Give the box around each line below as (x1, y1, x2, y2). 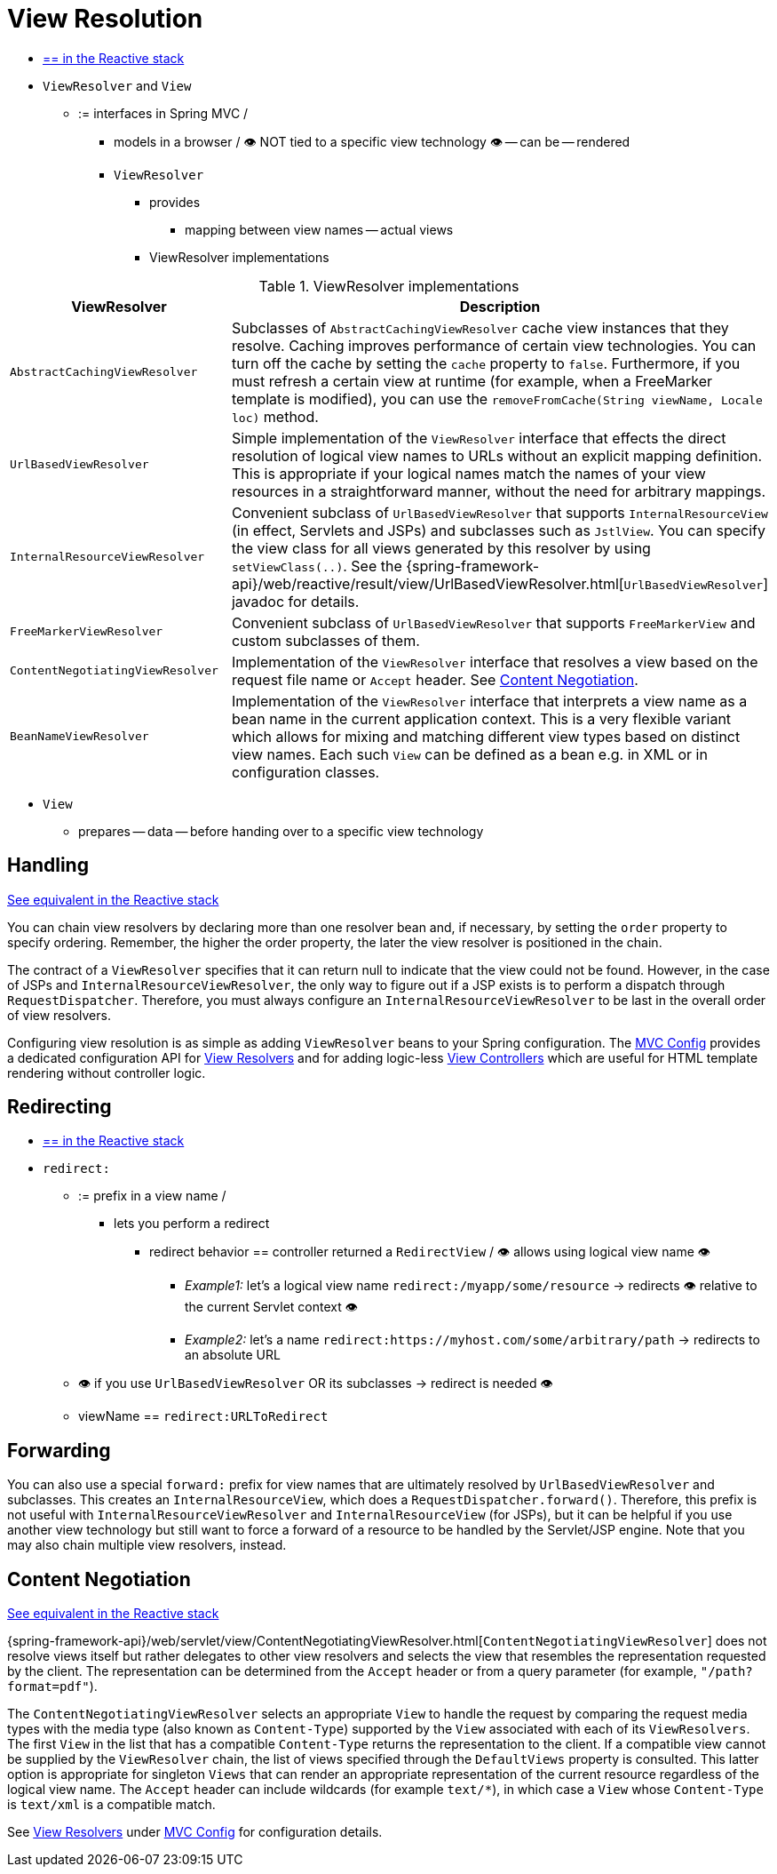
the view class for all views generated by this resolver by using (231, 538, 651, 557)
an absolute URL (185, 1347, 281, 1363)
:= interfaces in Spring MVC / (78, 105, 249, 121)
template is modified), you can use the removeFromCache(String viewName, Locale (231, 389, 763, 408)
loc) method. (231, 407, 319, 426)
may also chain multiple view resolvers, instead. (7, 1537, 287, 1553)
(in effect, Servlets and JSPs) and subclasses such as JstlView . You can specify (231, 521, 766, 539)
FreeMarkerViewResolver (10, 625, 163, 639)
